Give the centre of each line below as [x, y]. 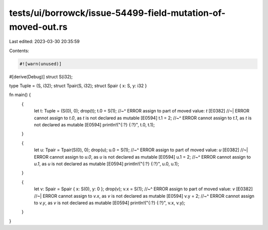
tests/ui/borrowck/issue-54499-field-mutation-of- [117, 13]
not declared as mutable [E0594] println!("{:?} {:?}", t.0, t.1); [94, 125]
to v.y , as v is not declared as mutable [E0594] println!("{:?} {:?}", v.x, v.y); [110, 203]
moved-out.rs [38, 27]
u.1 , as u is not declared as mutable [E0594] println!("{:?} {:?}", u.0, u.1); [107, 164]
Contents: [19, 51]
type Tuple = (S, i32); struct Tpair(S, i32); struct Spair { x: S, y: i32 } [78, 86]
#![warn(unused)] [41, 64]
